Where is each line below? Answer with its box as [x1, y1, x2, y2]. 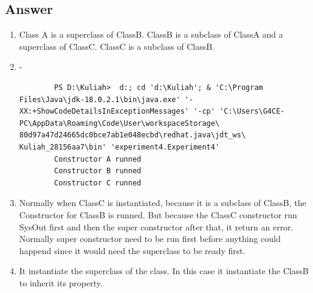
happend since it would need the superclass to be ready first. [19, 244, 246, 257]
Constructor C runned [54, 178, 142, 187]
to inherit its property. [19, 276, 103, 289]
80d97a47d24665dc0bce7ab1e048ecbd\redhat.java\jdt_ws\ [19, 131, 246, 140]
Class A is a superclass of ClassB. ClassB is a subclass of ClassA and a [19, 28, 283, 41]
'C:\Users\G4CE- [219, 107, 285, 116]
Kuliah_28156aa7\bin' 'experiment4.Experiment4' [19, 142, 220, 151]
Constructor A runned [54, 154, 142, 164]
